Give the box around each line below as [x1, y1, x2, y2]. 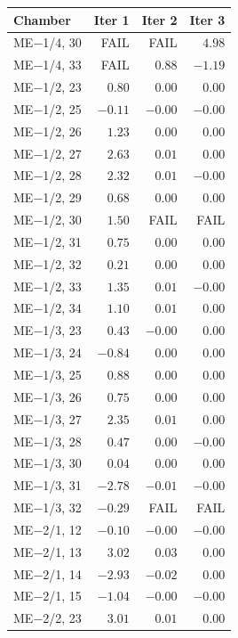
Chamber [13, 10, 71, 29]
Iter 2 [141, 10, 178, 29]
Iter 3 [189, 10, 226, 29]
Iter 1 [93, 10, 130, 29]
